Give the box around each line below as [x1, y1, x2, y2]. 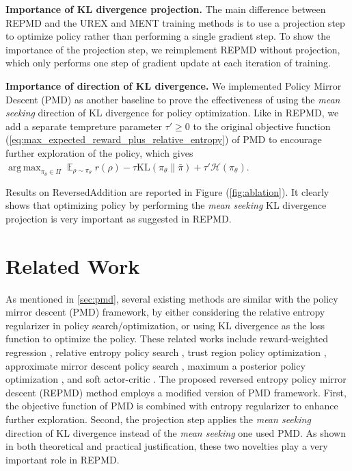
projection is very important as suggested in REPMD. [5, 211, 232, 225]
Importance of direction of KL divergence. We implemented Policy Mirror [5, 78, 342, 92]
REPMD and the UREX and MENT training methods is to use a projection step [5, 15, 345, 29]
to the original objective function [193, 118, 331, 133]
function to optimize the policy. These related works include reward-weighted [5, 331, 329, 346]
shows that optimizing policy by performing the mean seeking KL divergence [5, 198, 327, 212]
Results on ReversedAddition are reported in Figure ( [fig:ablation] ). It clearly [5, 184, 329, 199]
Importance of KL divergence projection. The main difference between [5, 2, 326, 16]
